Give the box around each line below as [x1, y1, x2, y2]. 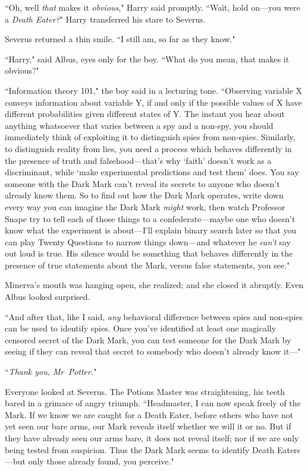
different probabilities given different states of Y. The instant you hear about [5, 108, 285, 120]
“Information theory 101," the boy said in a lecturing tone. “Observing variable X [5, 84, 302, 96]
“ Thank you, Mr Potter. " [5, 365, 97, 378]
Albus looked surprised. [5, 290, 90, 303]
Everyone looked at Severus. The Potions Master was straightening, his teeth [5, 385, 285, 397]
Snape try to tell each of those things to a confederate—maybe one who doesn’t [5, 212, 296, 225]
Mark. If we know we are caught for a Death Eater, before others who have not [5, 408, 294, 421]
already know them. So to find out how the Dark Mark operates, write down [5, 189, 284, 201]
